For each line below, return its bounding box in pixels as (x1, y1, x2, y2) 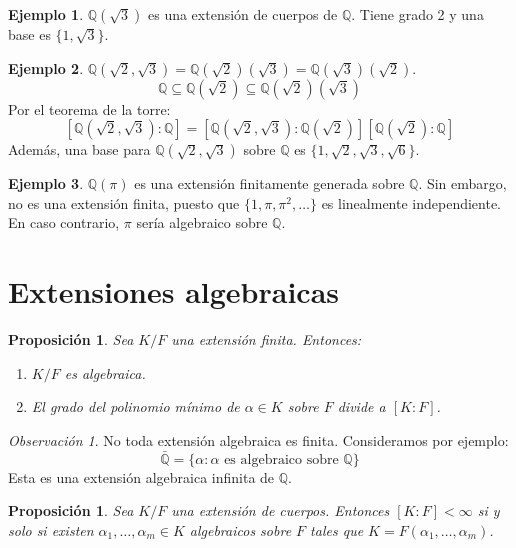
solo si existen (8, 519, 94, 540)
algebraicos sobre (189, 519, 292, 540)
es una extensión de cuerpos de (147, 4, 338, 24)
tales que (310, 519, 364, 540)
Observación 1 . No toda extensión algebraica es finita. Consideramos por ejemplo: (8, 429, 509, 450)
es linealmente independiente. (321, 192, 501, 213)
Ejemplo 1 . (8, 4, 84, 24)
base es (8, 24, 51, 44)
